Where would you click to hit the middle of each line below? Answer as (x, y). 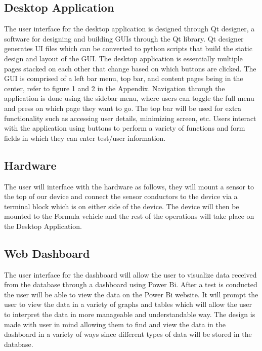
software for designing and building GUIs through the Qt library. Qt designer (124, 38)
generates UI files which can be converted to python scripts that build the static (128, 48)
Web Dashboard (47, 253)
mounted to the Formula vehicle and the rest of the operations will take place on (129, 216)
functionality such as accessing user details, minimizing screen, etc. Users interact (130, 118)
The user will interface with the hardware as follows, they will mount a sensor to (129, 186)
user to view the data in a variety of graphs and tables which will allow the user (128, 304)
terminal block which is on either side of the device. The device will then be (122, 206)
